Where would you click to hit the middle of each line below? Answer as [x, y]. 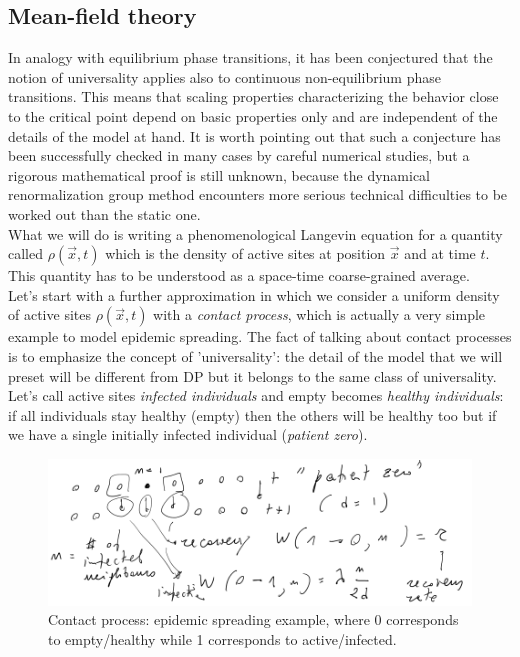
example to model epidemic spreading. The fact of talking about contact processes [260, 336]
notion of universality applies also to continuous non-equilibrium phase [224, 76]
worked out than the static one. [104, 213]
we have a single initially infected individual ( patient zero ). [188, 434]
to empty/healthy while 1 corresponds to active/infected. [222, 638]
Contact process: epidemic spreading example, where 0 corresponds [253, 619]
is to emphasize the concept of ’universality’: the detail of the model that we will [255, 355]
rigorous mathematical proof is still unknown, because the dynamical [219, 174]
